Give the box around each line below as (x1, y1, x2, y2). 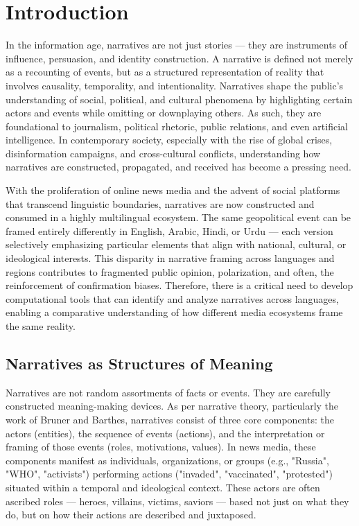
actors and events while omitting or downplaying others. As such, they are (6, 105, 322, 120)
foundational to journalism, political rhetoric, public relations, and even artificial (6, 119, 348, 133)
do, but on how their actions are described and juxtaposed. (6, 507, 256, 522)
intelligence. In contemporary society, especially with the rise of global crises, (6, 132, 333, 147)
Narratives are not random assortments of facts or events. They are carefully (6, 385, 331, 399)
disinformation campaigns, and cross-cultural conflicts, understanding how (6, 146, 321, 160)
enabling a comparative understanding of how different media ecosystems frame (6, 305, 343, 319)
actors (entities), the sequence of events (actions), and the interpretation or (6, 426, 325, 440)
